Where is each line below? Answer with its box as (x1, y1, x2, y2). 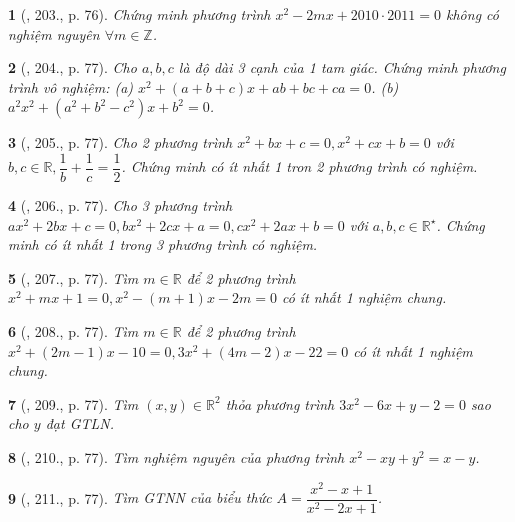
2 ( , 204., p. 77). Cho (8, 57, 137, 78)
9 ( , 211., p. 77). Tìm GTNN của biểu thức (8, 487, 272, 508)
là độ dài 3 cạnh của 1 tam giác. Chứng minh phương (178, 57, 506, 78)
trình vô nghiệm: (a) (8, 76, 134, 97)
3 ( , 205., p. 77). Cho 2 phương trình (8, 132, 233, 153)
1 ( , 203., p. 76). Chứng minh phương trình (8, 4, 271, 24)
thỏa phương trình (225, 393, 335, 414)
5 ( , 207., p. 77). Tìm (8, 267, 139, 288)
